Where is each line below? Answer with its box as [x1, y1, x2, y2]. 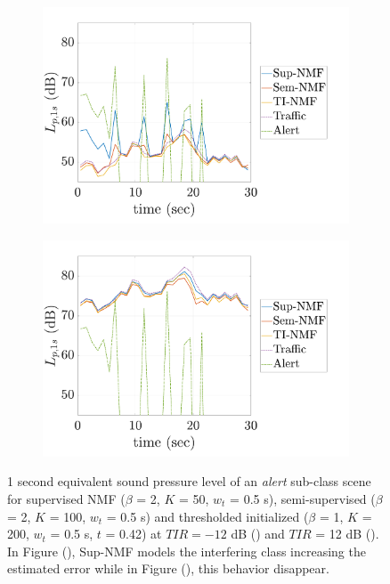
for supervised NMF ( [7, 490, 126, 507]
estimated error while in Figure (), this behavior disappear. [7, 559, 329, 578]
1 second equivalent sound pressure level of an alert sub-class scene [7, 472, 371, 491]
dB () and [231, 524, 285, 543]
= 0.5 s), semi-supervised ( [230, 490, 376, 507]
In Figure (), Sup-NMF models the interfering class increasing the [7, 541, 366, 560]
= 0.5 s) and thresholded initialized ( [106, 507, 309, 525]
